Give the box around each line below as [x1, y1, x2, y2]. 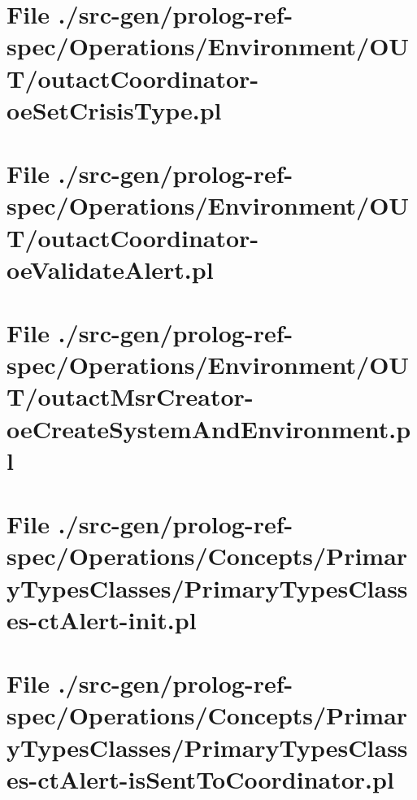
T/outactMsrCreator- [7, 380, 254, 413]
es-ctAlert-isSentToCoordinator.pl [7, 762, 394, 795]
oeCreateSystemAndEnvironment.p [7, 411, 411, 445]
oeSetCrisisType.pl [7, 93, 222, 126]
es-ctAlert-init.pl [7, 602, 197, 636]
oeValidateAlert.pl [7, 252, 214, 285]
